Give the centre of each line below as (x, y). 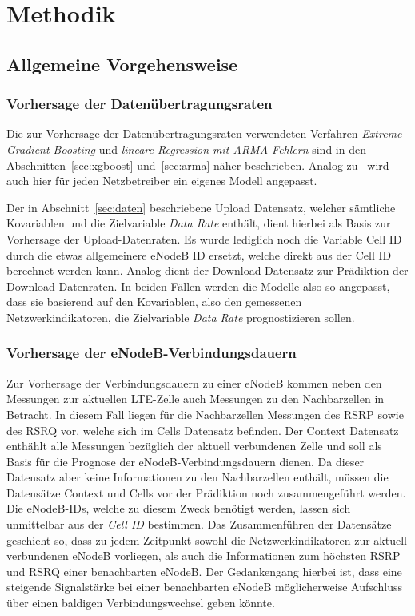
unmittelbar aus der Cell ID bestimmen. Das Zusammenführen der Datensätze (199, 524)
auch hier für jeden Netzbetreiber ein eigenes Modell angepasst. (162, 181)
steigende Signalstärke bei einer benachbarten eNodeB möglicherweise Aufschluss (205, 587)
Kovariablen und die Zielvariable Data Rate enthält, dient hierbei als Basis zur (199, 223)
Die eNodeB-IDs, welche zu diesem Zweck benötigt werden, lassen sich (179, 508)
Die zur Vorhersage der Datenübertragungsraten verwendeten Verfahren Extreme (204, 133)
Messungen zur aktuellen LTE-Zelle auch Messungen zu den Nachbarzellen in (196, 399)
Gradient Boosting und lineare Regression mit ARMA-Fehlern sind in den (186, 149)
